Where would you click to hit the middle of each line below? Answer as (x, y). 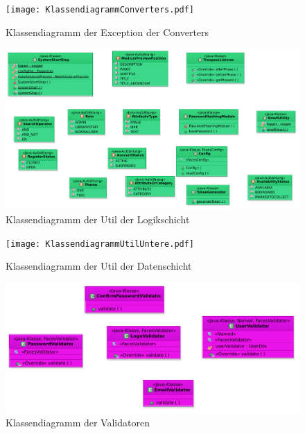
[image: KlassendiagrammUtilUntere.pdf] (100, 244)
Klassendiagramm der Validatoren (78, 422)
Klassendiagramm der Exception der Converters (107, 32)
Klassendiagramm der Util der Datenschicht (99, 266)
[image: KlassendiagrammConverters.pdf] (100, 10)
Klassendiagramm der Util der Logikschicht (98, 219)
